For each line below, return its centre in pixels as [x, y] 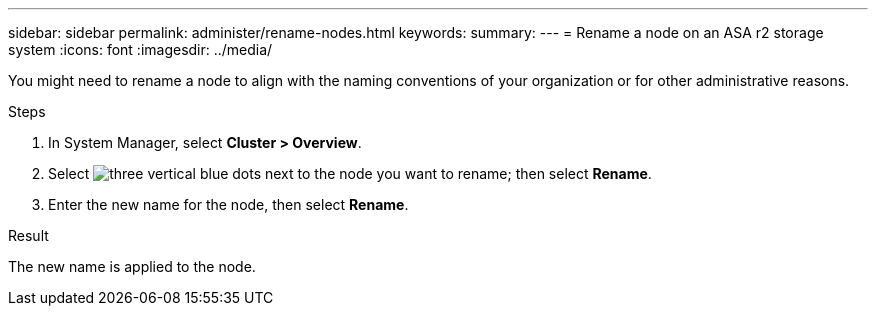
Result [28, 235]
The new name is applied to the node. [132, 266]
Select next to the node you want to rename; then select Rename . [350, 173]
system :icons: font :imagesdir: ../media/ [140, 49]
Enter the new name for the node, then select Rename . [228, 204]
